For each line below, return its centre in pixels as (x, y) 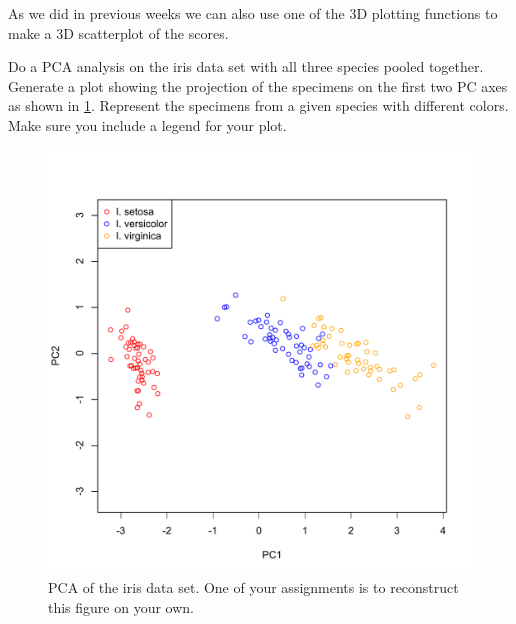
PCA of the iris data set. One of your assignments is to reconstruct (253, 587)
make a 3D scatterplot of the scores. (118, 32)
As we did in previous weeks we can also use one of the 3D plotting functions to (253, 13)
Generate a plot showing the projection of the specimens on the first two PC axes (258, 85)
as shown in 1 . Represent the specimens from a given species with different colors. (258, 105)
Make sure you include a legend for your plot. (147, 124)
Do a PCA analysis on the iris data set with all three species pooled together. (246, 66)
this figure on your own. (121, 606)
